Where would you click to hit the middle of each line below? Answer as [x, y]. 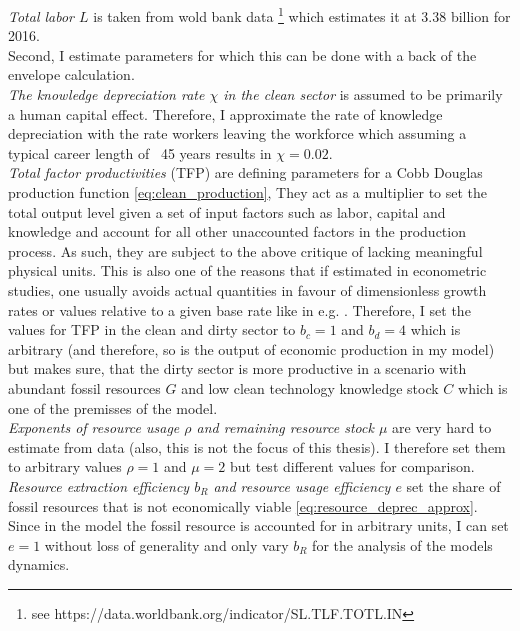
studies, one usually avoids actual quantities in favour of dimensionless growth [247, 289]
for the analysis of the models [402, 544]
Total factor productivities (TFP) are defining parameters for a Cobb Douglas [245, 172]
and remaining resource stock [285, 427]
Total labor [41, 15]
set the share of [453, 485]
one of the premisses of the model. [113, 407]
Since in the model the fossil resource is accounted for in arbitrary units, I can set [258, 525]
